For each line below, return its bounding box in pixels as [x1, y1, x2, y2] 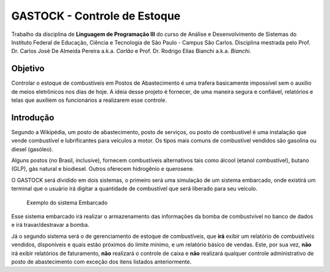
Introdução [11, 112, 54, 123]
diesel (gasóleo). [11, 145, 54, 152]
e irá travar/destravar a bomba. [11, 221, 90, 229]
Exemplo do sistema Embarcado [26, 199, 108, 206]
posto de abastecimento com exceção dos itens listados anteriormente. [11, 258, 192, 265]
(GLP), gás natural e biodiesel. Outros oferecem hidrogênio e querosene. [11, 165, 195, 173]
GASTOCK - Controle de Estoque [11, 9, 181, 23]
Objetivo [11, 63, 45, 74]
